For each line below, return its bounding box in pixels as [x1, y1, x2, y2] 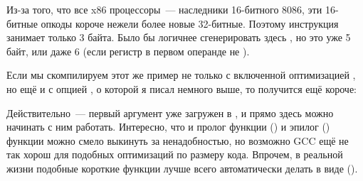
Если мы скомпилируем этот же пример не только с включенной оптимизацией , [6, 67, 356, 82]
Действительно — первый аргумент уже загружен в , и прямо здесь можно [6, 105, 334, 120]
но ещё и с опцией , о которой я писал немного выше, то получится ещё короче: [6, 81, 357, 96]
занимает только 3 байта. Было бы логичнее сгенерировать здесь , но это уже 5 [6, 30, 351, 45]
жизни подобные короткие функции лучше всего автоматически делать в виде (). [6, 160, 358, 175]
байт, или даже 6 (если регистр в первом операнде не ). [6, 43, 250, 58]
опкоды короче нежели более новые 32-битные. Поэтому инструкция [41, 16, 339, 31]
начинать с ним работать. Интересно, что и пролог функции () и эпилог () [6, 119, 330, 134]
